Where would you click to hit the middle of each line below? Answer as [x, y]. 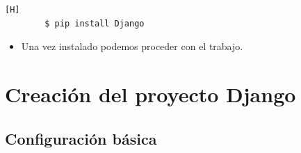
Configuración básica [81, 138]
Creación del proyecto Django [150, 94]
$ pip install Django [95, 23]
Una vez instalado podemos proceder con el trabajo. [132, 46]
